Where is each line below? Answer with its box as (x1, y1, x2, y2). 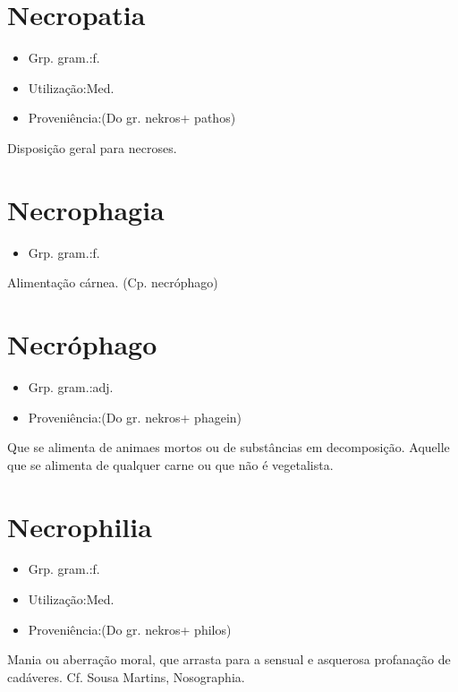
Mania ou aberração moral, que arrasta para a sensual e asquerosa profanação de (7, 650, 451, 669)
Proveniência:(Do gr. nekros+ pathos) (28, 108, 236, 127)
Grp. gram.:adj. (28, 377, 114, 396)
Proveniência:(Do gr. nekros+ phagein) (28, 407, 242, 426)
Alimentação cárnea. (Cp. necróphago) (7, 273, 218, 292)
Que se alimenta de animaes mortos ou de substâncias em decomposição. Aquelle (7, 438, 450, 457)
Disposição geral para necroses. (7, 138, 177, 157)
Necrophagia (7, 191, 165, 227)
